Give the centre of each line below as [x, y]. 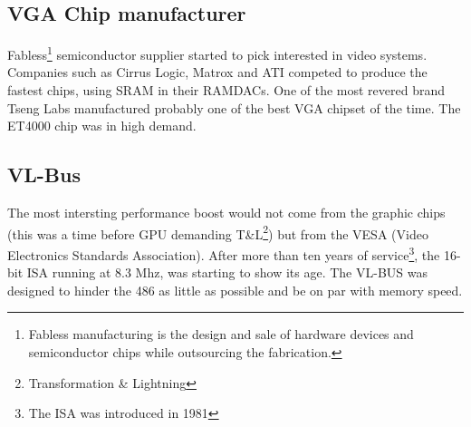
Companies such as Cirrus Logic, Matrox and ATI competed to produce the [217, 72]
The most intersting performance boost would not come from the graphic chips [226, 213]
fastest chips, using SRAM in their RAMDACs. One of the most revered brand [226, 90]
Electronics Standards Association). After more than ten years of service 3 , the [224, 253]
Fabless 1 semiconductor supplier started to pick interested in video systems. [217, 53]
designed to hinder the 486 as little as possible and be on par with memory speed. [235, 290]
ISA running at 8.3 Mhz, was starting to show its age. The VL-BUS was [227, 272]
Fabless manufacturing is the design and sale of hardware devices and [221, 334]
